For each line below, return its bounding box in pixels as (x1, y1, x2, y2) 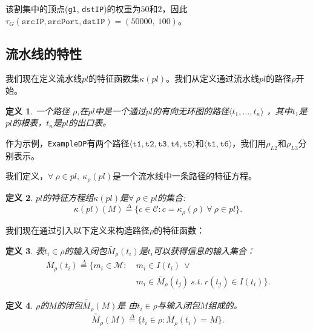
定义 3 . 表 (5, 244, 44, 257)
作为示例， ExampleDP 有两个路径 (5, 136, 130, 149)
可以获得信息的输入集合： (153, 244, 255, 257)
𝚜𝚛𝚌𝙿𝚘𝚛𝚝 (47, 17, 79, 26)
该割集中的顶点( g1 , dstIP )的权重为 (5, 2, 141, 15)
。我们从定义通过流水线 (166, 72, 260, 85)
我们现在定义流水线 (5, 72, 82, 85)
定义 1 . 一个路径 (5, 104, 70, 117)
